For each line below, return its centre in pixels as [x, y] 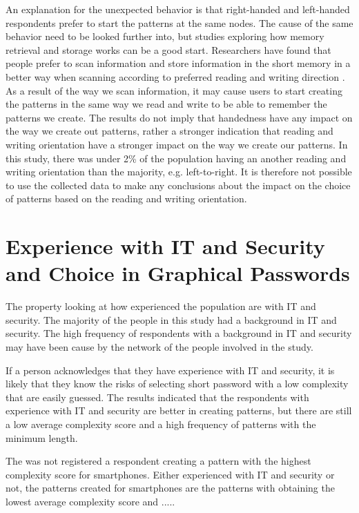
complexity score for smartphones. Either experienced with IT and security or [170, 474]
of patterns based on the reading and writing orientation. [126, 199]
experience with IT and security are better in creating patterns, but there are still [179, 410]
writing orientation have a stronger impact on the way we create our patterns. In [177, 144]
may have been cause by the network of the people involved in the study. [159, 347]
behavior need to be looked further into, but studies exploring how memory [165, 36]
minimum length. [42, 437]
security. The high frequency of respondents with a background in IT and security [179, 333]
